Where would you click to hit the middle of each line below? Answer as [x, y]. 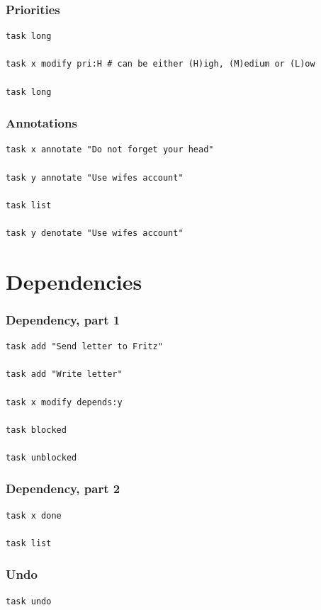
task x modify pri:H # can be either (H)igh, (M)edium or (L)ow [160, 64]
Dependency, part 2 [63, 488]
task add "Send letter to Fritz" [84, 347]
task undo [29, 601]
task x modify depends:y [64, 402]
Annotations [41, 123]
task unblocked [41, 457]
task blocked [36, 430]
